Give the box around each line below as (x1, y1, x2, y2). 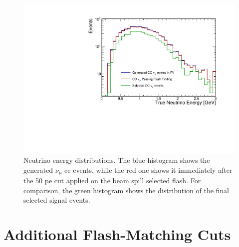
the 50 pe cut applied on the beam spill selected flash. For (23, 175, 201, 186)
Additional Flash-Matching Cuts (3, 224, 231, 245)
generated (23, 164, 53, 175)
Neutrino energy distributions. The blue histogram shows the (23, 155, 210, 165)
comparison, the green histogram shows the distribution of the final (23, 185, 230, 195)
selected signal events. (23, 195, 90, 205)
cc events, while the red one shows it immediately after (64, 164, 233, 175)
